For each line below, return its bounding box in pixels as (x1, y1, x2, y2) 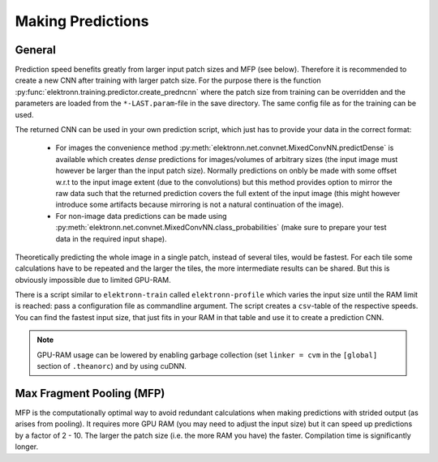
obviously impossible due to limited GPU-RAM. (15, 275, 172, 284)
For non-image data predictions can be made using (55, 211, 227, 220)
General (15, 43, 57, 57)
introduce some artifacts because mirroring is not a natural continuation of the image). (55, 199, 344, 210)
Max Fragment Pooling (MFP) (15, 386, 165, 400)
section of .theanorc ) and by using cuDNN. (36, 361, 187, 371)
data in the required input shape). (55, 233, 167, 243)
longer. (15, 442, 39, 451)
